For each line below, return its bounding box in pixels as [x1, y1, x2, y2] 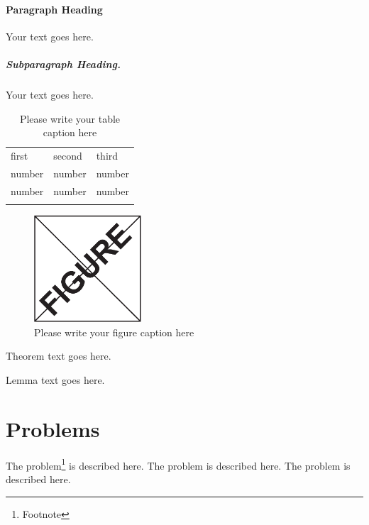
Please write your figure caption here [34, 324, 194, 339]
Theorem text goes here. [6, 348, 111, 363]
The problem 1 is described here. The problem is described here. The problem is [6, 455, 351, 472]
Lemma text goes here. [6, 372, 105, 387]
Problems [6, 414, 100, 443]
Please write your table [19, 111, 121, 126]
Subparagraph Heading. [6, 56, 121, 71]
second [53, 148, 82, 162]
